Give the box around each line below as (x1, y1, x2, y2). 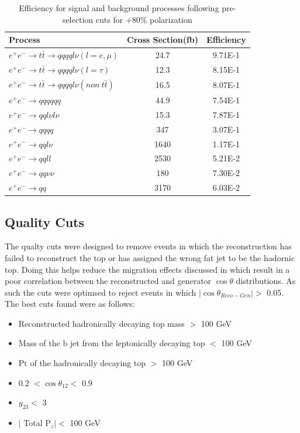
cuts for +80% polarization (95, 13, 192, 25)
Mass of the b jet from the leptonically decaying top (18, 337, 205, 349)
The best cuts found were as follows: (5, 297, 135, 310)
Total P (23, 417, 51, 429)
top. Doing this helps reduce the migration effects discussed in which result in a (5, 263, 290, 275)
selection (62, 13, 94, 25)
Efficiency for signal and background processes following (19, 2, 219, 13)
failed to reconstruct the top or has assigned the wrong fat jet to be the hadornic (5, 251, 295, 263)
